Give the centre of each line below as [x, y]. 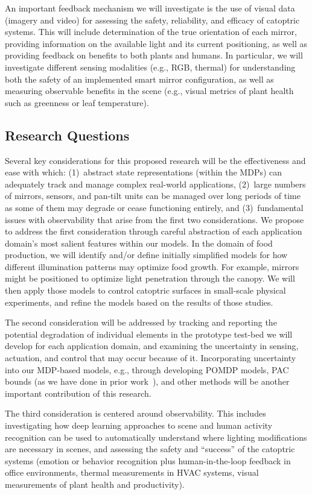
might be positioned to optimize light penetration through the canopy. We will [150, 278]
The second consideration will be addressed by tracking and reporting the [141, 322]
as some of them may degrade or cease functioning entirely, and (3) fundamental [154, 207]
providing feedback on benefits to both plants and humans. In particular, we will [154, 55]
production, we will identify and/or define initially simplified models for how [146, 255]
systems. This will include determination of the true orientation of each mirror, [151, 32]
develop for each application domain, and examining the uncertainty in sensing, [152, 346]
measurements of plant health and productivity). [95, 484]
